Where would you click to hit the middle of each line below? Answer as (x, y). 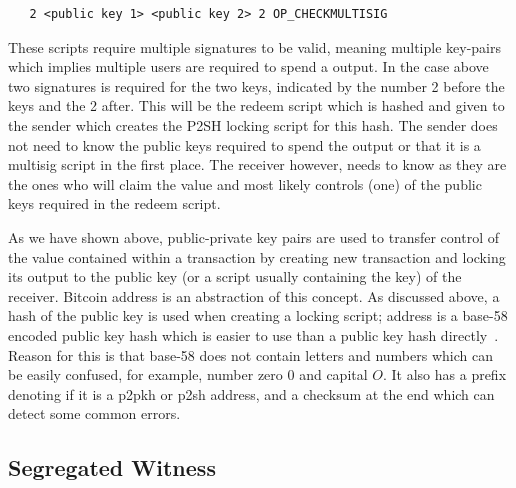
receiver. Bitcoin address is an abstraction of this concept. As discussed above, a (254, 295)
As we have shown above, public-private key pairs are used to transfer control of (253, 236)
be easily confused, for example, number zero (145, 374)
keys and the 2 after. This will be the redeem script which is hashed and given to (256, 105)
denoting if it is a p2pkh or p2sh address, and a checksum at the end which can (251, 393)
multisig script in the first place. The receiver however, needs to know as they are (257, 164)
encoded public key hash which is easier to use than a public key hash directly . (253, 334)
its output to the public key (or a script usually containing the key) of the (235, 276)
